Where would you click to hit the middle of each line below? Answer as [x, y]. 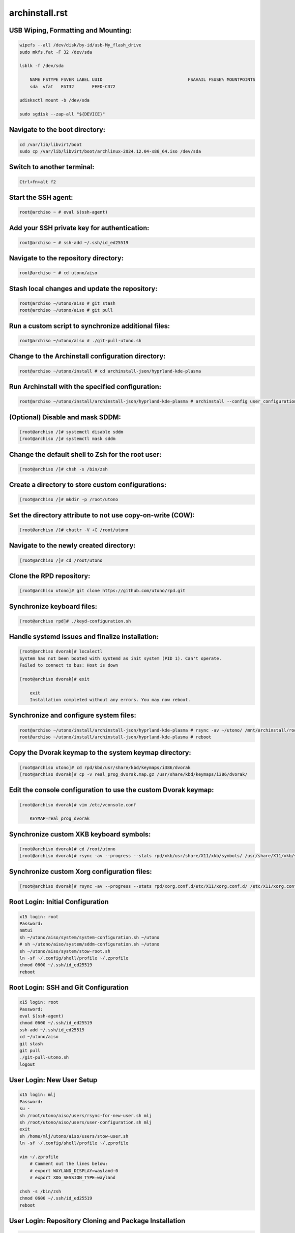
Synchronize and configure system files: [73, 715]
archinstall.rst [39, 13]
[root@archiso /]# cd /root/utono [61, 560]
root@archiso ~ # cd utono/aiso [59, 273]
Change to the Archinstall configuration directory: [87, 356]
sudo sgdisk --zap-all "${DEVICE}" [62, 114]
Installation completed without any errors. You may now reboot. [110, 700]
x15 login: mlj [38, 1095]
